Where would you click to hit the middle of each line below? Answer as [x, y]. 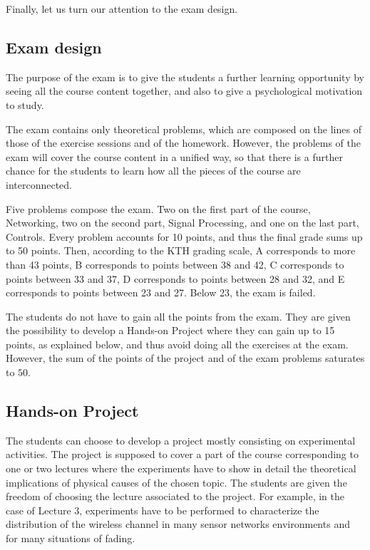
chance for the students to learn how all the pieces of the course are [153, 171]
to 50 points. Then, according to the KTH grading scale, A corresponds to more [181, 250]
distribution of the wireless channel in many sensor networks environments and [178, 524]
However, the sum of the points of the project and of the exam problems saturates [185, 358]
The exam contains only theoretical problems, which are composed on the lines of [184, 129]
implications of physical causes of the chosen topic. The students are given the [176, 482]
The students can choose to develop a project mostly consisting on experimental [181, 440]
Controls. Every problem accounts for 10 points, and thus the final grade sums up [184, 236]
